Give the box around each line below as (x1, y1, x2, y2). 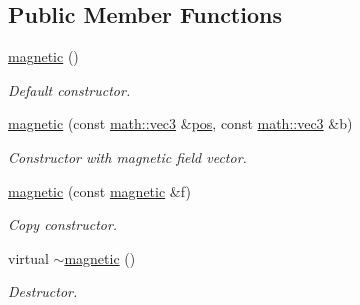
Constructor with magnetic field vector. (8, 146, 247, 167)
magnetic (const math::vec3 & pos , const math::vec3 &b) (8, 113, 353, 134)
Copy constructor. (8, 214, 118, 235)
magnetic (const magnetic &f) (8, 180, 191, 201)
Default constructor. (8, 79, 131, 100)
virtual (8, 247, 49, 268)
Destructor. (8, 281, 78, 302)
